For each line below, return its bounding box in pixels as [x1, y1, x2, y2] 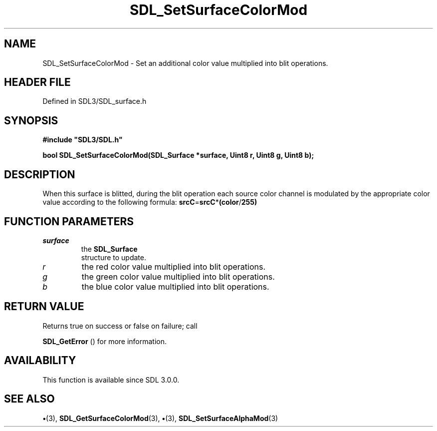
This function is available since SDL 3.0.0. [42, 375, 180, 384]
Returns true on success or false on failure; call [42, 321, 198, 330]
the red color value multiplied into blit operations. [81, 261, 266, 272]
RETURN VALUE [4, 300, 84, 313]
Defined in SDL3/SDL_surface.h [42, 97, 147, 106]
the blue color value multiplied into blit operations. [81, 281, 269, 292]
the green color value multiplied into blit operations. [81, 271, 275, 282]
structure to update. [81, 253, 147, 262]
